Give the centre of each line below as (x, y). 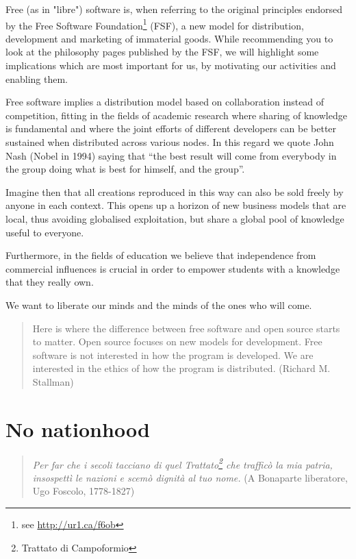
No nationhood (78, 428)
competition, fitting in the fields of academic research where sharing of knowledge (176, 115)
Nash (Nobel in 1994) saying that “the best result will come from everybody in (171, 155)
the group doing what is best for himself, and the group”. (125, 169)
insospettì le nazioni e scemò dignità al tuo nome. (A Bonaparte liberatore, (190, 477)
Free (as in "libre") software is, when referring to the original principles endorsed (174, 9)
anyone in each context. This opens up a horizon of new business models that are (176, 205)
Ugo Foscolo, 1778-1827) (84, 491)
